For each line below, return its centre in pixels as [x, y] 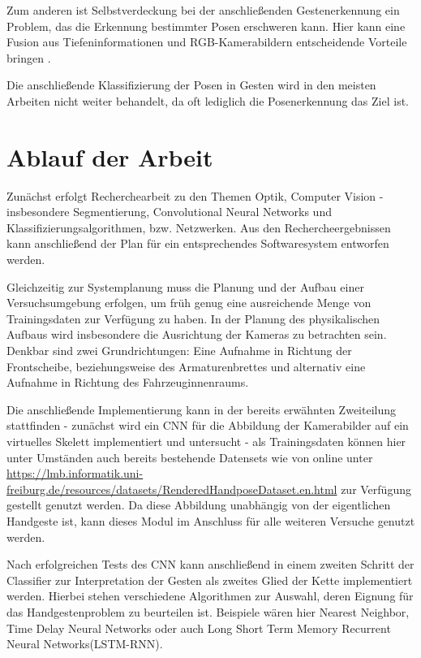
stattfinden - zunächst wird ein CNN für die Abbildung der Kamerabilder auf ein [208, 425]
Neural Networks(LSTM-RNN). [85, 644]
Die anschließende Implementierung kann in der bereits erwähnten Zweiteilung [202, 409]
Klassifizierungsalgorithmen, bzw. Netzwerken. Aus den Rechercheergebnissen [199, 227]
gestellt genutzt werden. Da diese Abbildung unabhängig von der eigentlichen [199, 505]
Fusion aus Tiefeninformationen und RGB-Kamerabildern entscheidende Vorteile [207, 42]
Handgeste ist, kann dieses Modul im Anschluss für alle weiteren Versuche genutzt [211, 520]
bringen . [29, 57]
